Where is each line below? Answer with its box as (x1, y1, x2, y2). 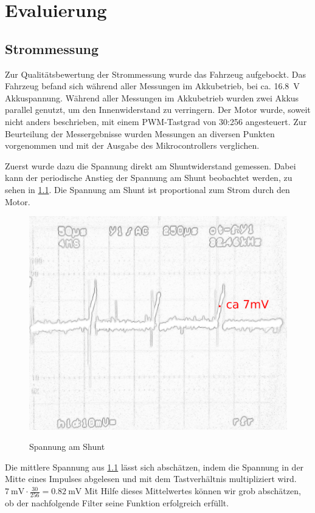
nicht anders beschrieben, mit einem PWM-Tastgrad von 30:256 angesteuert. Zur (5, 115, 307, 127)
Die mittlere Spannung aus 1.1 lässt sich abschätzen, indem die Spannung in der (5, 460, 304, 473)
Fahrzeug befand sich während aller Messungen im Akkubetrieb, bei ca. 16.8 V (5, 80, 300, 92)
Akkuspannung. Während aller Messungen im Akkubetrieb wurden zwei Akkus (5, 91, 299, 104)
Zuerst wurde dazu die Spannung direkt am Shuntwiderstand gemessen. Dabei (5, 159, 296, 172)
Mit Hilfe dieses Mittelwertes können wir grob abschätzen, (85, 484, 301, 497)
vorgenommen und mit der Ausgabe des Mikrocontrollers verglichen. (5, 139, 260, 152)
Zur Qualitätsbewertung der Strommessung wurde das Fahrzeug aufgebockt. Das (5, 67, 306, 80)
